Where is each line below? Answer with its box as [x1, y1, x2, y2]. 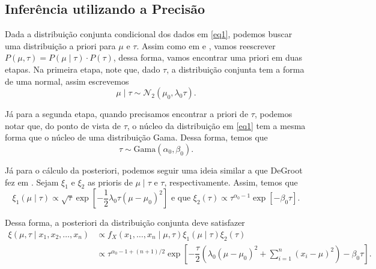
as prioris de [87, 175, 133, 188]
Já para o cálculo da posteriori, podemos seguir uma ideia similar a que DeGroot [5, 163, 303, 176]
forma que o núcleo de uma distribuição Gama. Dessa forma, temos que [5, 131, 268, 144]
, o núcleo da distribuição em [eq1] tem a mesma [127, 119, 306, 131]
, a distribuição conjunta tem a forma [166, 62, 305, 75]
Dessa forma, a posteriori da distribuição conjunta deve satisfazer [5, 216, 245, 229]
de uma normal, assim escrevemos [5, 74, 129, 87]
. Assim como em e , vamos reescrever [136, 39, 276, 52]
